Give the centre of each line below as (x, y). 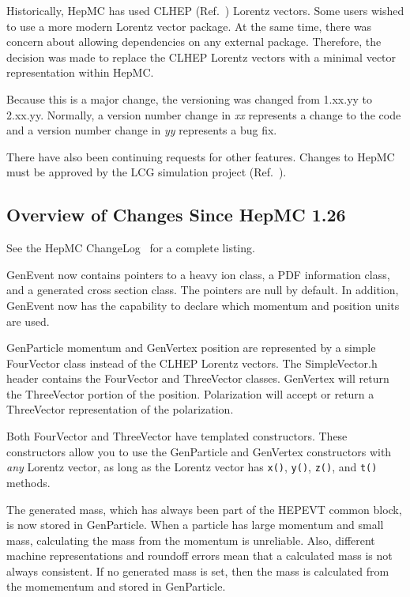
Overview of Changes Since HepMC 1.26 (176, 215)
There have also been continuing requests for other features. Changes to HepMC (201, 156)
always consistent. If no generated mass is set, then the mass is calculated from (198, 571)
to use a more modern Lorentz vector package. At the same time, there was (189, 26)
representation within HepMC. (80, 72)
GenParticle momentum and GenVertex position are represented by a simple (191, 348)
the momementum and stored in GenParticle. (116, 586)
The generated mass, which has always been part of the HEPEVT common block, (204, 509)
